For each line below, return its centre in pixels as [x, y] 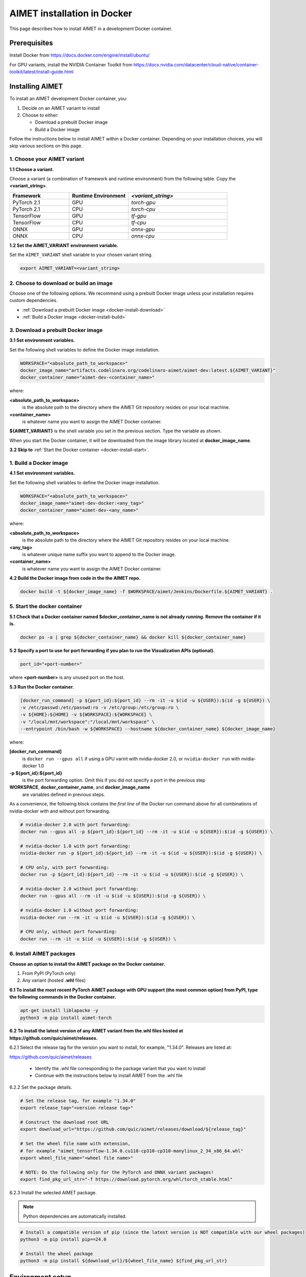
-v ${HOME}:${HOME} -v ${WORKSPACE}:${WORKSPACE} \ [86, 715]
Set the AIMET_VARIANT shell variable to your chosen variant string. [81, 255]
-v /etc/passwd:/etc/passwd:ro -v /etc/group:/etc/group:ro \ [99, 707]
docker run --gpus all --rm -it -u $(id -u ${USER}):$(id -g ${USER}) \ [113, 896]
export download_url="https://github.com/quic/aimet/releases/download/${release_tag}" [133, 1129]
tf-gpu [139, 216]
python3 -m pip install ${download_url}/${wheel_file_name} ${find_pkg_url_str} [124, 1261]
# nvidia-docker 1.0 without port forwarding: [79, 910]
